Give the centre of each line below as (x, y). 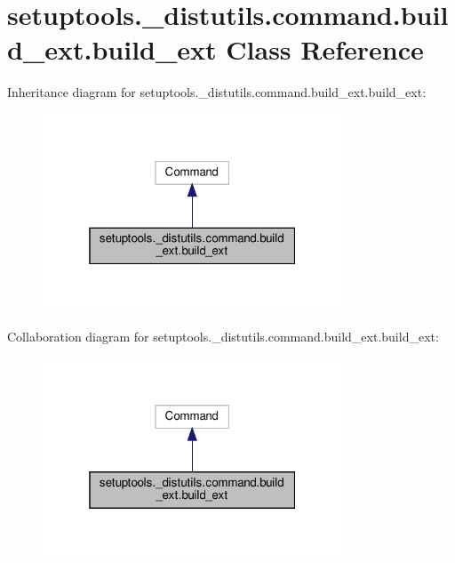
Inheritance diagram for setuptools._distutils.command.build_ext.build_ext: (217, 92)
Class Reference (325, 49)
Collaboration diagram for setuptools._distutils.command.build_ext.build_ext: (223, 336)
